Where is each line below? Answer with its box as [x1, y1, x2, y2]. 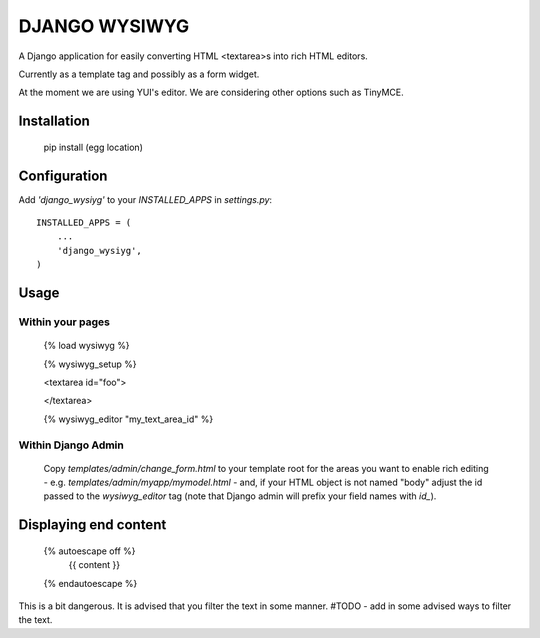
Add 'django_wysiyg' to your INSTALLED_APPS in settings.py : [18, 193, 273, 205]
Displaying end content [18, 516, 167, 534]
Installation [18, 113, 90, 130]
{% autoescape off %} [43, 545, 136, 557]
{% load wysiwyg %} [43, 340, 130, 352]
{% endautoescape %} [43, 577, 138, 589]
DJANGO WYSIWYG [18, 15, 190, 37]
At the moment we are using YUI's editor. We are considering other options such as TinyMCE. [18, 86, 404, 99]
